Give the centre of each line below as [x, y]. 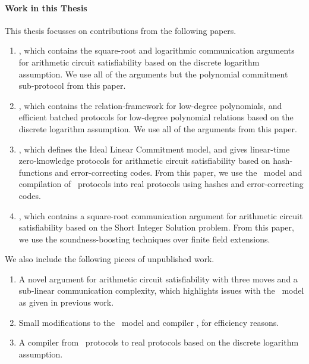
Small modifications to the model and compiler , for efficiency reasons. [149, 322]
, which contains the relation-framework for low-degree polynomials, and [150, 105]
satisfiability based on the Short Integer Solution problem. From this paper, [156, 227]
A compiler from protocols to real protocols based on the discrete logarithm [159, 342]
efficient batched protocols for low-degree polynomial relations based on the [156, 117]
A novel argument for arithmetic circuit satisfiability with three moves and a [158, 279]
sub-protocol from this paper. [72, 85]
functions [35, 172]
